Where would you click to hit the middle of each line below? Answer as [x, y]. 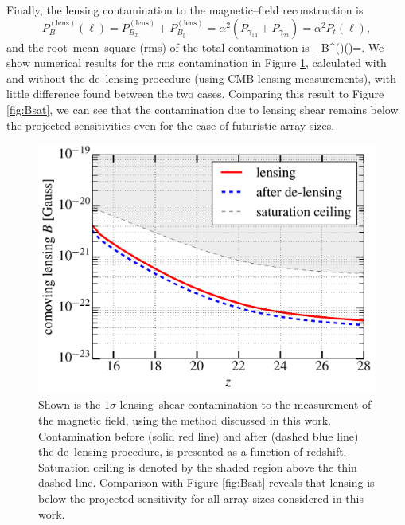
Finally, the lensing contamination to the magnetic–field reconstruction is [185, 10]
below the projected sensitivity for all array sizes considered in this [201, 498]
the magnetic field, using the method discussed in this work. [185, 419]
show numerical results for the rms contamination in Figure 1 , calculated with [197, 63]
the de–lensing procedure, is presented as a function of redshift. [193, 451]
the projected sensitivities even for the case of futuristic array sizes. [171, 125]
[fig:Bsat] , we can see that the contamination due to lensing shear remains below [202, 109]
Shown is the [70, 404]
